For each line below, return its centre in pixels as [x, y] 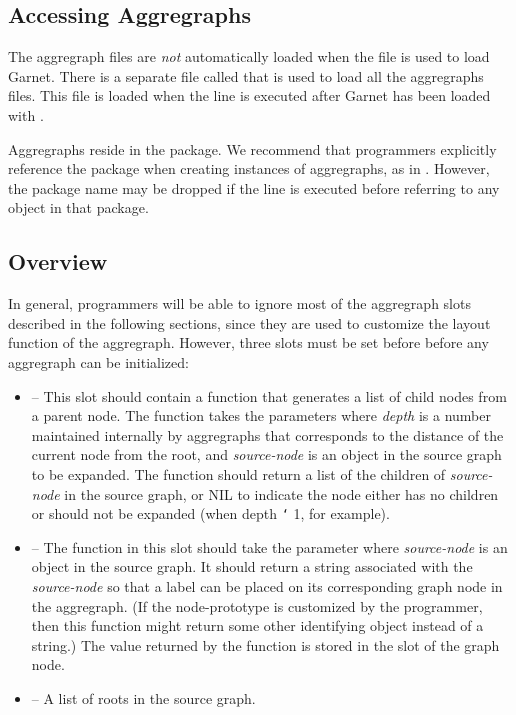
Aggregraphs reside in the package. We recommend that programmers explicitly [252, 148]
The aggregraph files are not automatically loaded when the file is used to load [249, 56]
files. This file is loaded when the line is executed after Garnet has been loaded [249, 95]
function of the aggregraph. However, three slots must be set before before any [248, 342]
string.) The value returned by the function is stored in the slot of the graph [265, 644]
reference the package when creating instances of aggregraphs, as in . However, [249, 168]
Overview [58, 261]
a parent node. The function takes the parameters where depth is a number [261, 415]
